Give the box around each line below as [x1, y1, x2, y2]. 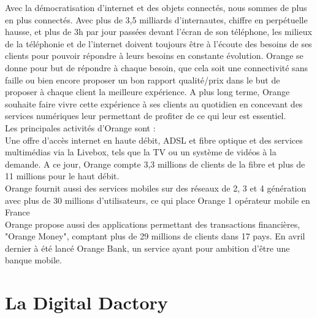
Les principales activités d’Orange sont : [5, 121, 156, 134]
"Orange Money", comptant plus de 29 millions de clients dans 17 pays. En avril [5, 230, 305, 242]
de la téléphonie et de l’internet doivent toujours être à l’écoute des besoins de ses [5, 37, 312, 50]
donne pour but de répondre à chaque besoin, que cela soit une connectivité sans [5, 61, 308, 74]
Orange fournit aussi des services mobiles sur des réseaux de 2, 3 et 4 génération [5, 181, 307, 194]
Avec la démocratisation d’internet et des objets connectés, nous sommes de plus [5, 1, 307, 14]
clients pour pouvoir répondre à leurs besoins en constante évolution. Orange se [5, 49, 304, 62]
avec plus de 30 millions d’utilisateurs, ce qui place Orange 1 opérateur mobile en [5, 193, 310, 206]
